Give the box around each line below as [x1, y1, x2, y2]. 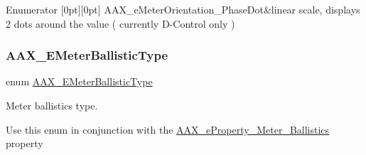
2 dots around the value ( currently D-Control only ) [6, 16, 235, 31]
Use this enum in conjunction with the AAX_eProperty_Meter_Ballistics [6, 122, 330, 137]
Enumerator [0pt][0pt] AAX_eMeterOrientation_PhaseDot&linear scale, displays [6, 2, 360, 16]
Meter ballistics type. [6, 98, 98, 112]
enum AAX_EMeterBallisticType [6, 74, 153, 89]
